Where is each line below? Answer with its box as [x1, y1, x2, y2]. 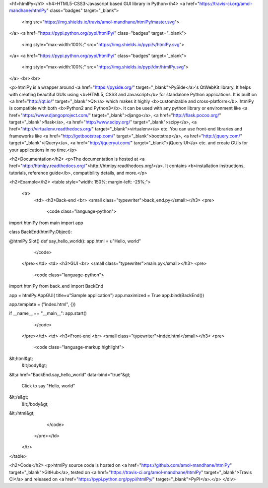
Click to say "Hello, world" [21, 383, 75, 389]
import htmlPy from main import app [9, 220, 84, 226]
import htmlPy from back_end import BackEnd [9, 283, 104, 289]
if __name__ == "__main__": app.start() [9, 310, 87, 316]
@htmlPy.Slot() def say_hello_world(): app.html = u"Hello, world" [9, 238, 141, 244]
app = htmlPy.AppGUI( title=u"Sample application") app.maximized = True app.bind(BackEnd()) [9, 292, 204, 298]
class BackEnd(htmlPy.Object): [9, 229, 72, 235]
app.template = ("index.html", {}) [9, 301, 76, 307]
